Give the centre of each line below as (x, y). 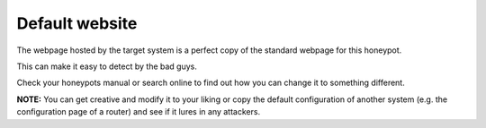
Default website (77, 23)
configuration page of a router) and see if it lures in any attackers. (139, 112)
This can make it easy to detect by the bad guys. (107, 66)
